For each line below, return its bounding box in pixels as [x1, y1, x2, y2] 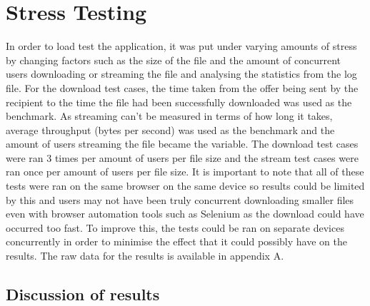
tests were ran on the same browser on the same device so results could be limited [6, 178, 365, 193]
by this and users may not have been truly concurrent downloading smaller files [6, 192, 354, 207]
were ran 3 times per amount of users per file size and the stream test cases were [6, 150, 359, 165]
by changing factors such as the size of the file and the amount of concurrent [6, 52, 341, 67]
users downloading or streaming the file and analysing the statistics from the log [6, 66, 357, 81]
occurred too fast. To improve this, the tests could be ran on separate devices [6, 220, 344, 235]
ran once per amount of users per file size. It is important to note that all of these [6, 164, 364, 179]
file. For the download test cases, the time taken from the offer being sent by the [6, 80, 359, 95]
